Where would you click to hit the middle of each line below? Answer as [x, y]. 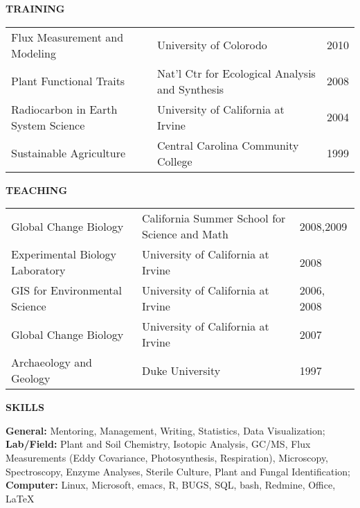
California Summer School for [214, 218]
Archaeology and [52, 362]
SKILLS [25, 407]
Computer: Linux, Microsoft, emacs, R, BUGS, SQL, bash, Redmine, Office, [171, 485]
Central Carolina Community [228, 145]
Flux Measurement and [67, 37]
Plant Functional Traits [68, 81]
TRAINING [35, 8]
